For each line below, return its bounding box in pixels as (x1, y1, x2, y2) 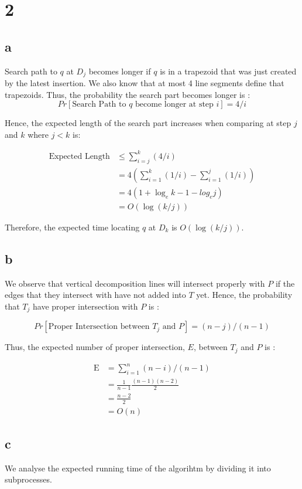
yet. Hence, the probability (196, 288, 293, 301)
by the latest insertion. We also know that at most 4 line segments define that (5, 77, 284, 89)
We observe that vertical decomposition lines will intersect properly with (5, 277, 265, 289)
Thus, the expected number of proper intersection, (5, 341, 185, 353)
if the (275, 277, 295, 289)
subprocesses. (5, 473, 52, 485)
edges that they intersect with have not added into (5, 288, 186, 301)
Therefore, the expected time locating (5, 220, 140, 233)
